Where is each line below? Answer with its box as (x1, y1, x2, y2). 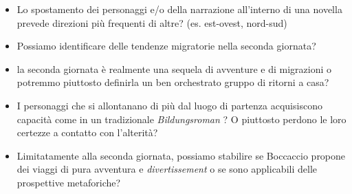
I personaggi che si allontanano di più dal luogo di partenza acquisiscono (16, 98, 322, 112)
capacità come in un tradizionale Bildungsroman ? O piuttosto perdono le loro (16, 111, 346, 126)
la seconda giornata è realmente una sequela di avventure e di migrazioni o (16, 61, 332, 76)
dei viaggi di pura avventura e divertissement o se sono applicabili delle (16, 162, 317, 176)
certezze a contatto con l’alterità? (16, 125, 158, 140)
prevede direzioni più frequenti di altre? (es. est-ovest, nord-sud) (16, 15, 287, 30)
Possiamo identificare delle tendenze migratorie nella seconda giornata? (16, 39, 316, 53)
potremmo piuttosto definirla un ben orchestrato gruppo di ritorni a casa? (16, 75, 329, 89)
